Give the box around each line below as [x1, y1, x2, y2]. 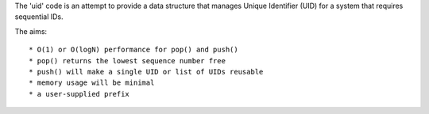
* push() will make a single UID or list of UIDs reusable [29, 67, 264, 76]
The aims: [14, 26, 48, 36]
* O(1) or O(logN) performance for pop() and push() [29, 45, 238, 55]
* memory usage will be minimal [29, 78, 155, 87]
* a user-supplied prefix [29, 89, 130, 98]
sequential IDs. [14, 12, 64, 21]
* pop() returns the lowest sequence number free [29, 56, 226, 65]
